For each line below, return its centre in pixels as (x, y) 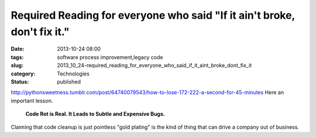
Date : (18, 49)
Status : (20, 81)
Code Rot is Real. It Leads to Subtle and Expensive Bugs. (95, 114)
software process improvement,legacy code (110, 57)
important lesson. (32, 101)
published (69, 81)
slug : (17, 65)
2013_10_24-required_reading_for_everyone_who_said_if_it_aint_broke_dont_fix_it (154, 65)
